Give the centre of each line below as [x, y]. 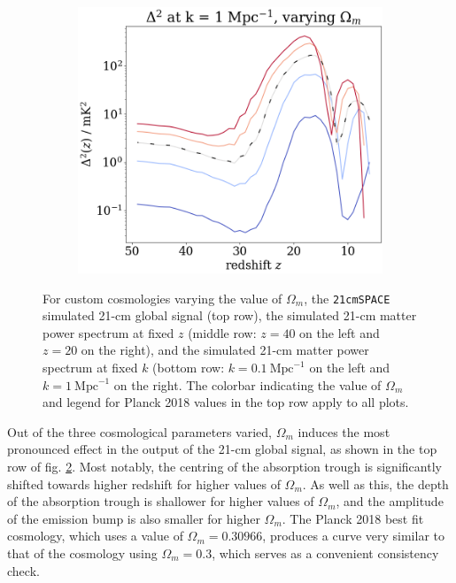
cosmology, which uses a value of [95, 536]
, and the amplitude [390, 501]
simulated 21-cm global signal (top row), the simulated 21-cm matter [230, 315]
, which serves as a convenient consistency [325, 552]
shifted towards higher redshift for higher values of [144, 483]
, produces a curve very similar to [353, 536]
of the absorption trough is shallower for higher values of [161, 501]
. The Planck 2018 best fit [353, 518]
